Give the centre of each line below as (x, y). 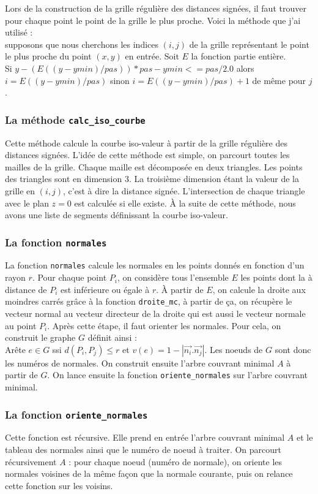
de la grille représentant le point (249, 44)
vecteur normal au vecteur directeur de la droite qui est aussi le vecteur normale (155, 313)
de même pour (279, 80)
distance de (26, 289)
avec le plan (27, 203)
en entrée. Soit (152, 56)
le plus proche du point (48, 56)
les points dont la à (276, 277)
